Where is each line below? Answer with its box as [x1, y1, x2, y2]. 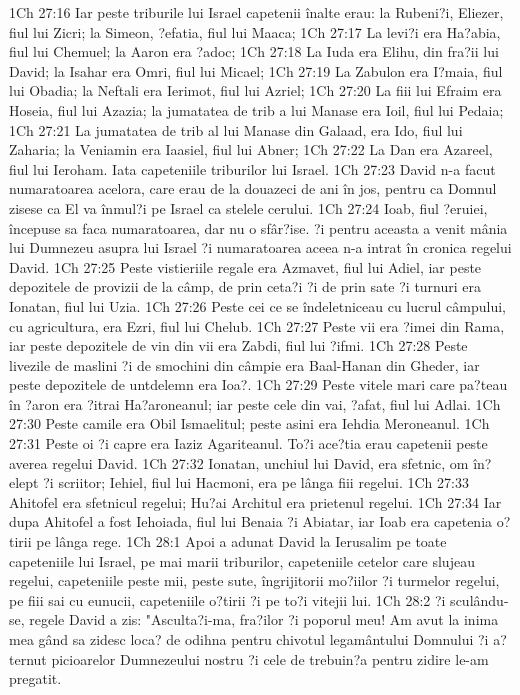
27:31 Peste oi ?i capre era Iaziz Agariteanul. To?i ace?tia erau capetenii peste [9, 433, 488, 454]
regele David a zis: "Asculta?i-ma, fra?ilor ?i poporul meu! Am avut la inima [29, 609, 499, 630]
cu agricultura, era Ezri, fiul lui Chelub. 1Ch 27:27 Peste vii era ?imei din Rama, [9, 315, 505, 336]
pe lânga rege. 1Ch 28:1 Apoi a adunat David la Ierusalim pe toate [36, 531, 447, 552]
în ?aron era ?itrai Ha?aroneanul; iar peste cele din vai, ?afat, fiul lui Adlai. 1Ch [9, 393, 501, 414]
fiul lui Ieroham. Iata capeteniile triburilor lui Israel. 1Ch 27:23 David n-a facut [9, 158, 496, 179]
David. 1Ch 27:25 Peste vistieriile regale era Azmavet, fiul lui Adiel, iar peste [9, 256, 482, 277]
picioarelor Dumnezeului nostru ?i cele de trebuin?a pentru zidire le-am [51, 648, 489, 669]
